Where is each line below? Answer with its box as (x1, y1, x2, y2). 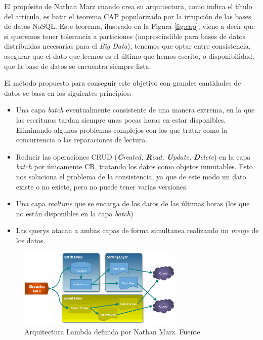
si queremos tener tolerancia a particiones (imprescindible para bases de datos (4, 30, 246, 41)
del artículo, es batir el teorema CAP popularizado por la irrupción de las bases (4, 11, 251, 21)
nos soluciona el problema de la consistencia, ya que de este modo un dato (16, 171, 246, 181)
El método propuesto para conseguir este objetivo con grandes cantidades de (4, 78, 241, 88)
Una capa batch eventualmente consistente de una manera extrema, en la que (16, 104, 255, 115)
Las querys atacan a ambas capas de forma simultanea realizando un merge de (16, 225, 259, 236)
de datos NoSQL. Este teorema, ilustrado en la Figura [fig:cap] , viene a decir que (4, 21, 255, 31)
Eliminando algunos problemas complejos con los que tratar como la (16, 124, 228, 135)
